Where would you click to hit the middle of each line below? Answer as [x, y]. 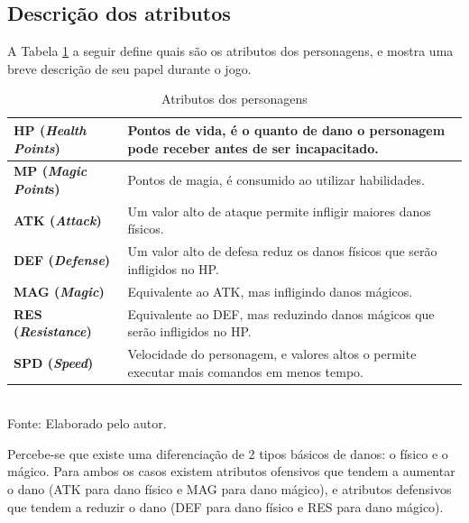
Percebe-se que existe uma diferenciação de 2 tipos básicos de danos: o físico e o [228, 453]
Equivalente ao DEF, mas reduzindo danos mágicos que [281, 313]
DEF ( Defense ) [62, 260]
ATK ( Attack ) [58, 220]
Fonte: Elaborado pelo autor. [87, 423]
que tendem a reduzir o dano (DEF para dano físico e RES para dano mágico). [225, 506]
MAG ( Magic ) [59, 291]
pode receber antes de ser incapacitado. [253, 147]
